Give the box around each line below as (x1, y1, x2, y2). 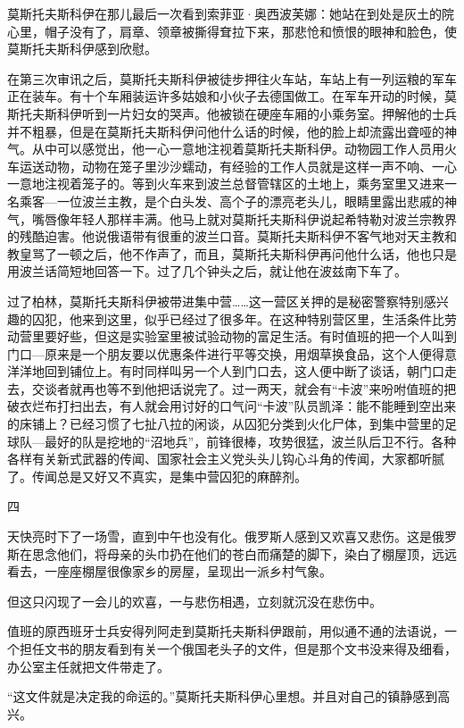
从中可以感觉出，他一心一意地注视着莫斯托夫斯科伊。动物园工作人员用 (31, 139, 444, 158)
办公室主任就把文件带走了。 (7, 657, 170, 675)
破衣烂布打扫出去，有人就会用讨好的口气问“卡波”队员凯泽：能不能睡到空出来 (7, 397, 457, 415)
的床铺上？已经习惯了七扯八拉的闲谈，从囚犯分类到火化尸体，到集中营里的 (7, 414, 444, 433)
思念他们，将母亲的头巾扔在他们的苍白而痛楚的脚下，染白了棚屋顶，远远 (31, 544, 457, 563)
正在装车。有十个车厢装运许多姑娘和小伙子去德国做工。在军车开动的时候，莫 (7, 87, 457, 105)
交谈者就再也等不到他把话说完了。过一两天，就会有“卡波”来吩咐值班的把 (31, 379, 457, 397)
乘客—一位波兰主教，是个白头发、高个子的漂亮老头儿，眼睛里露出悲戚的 (19, 191, 444, 210)
